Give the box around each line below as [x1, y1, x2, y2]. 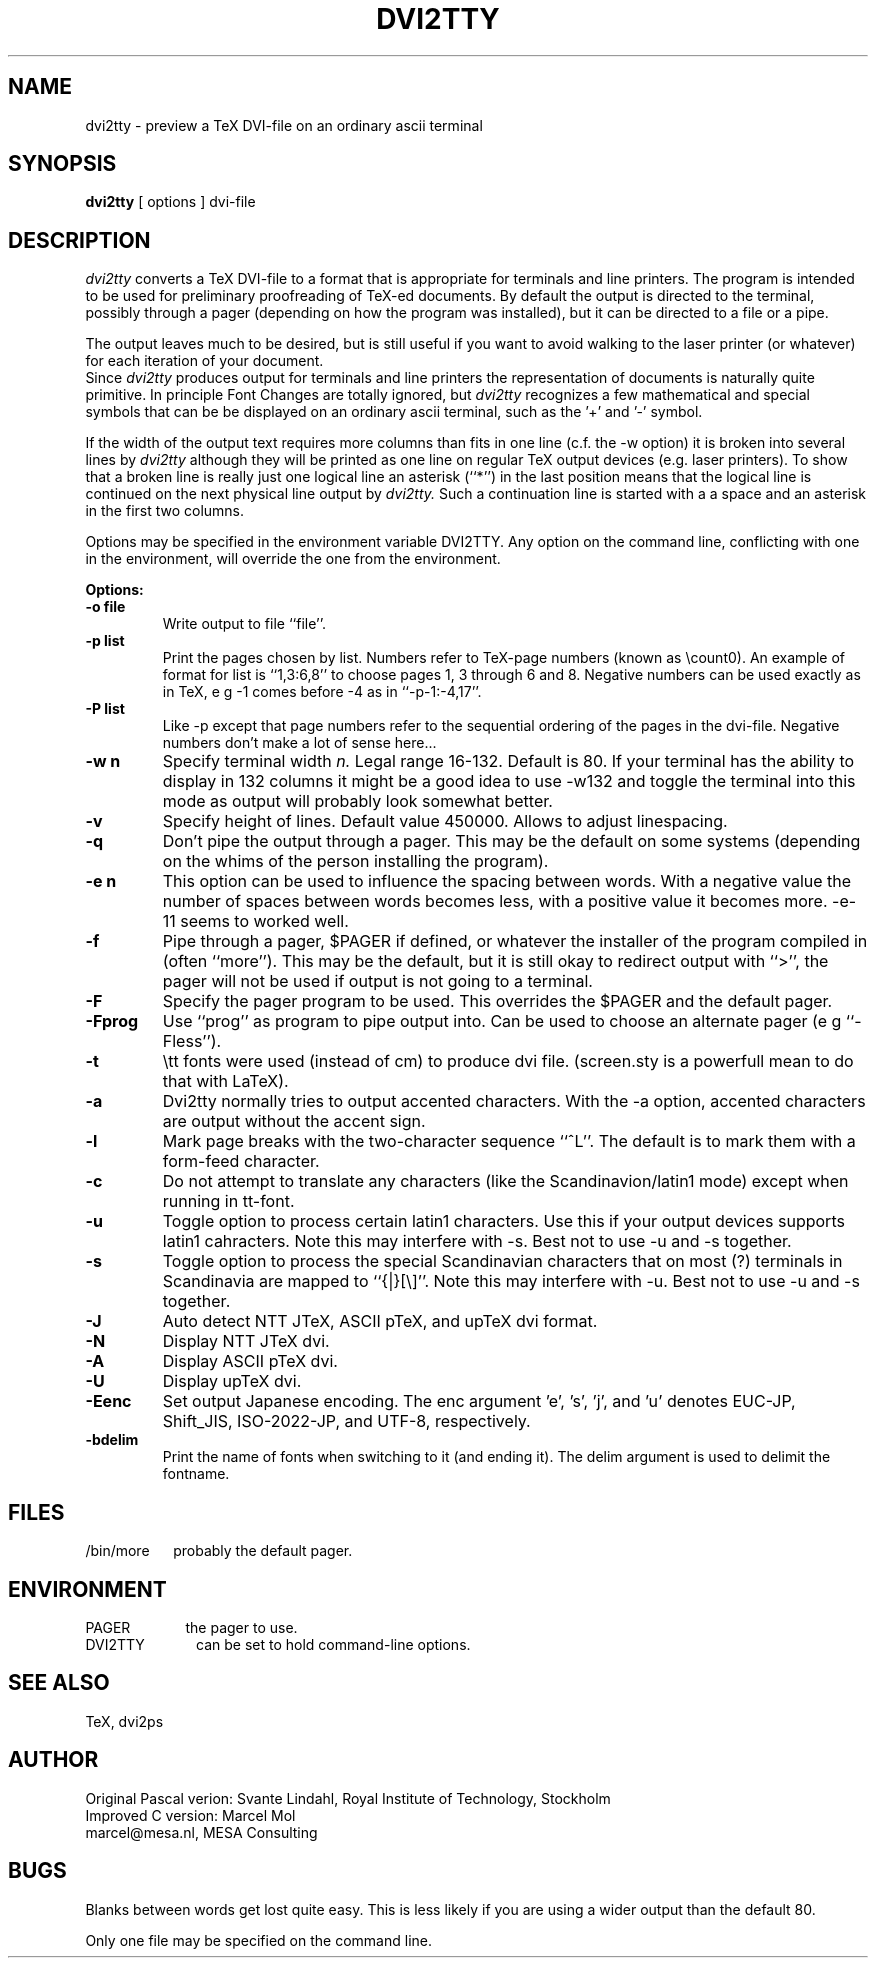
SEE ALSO [8, 1670, 110, 1696]
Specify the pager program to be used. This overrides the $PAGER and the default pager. [162, 991, 833, 1012]
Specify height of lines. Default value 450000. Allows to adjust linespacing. [162, 811, 728, 832]
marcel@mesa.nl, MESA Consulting [85, 1823, 318, 1841]
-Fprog [85, 1011, 139, 1032]
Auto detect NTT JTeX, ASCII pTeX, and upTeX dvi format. [162, 1311, 598, 1332]
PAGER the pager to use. [85, 1618, 298, 1636]
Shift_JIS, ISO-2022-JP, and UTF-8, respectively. [162, 1411, 531, 1432]
